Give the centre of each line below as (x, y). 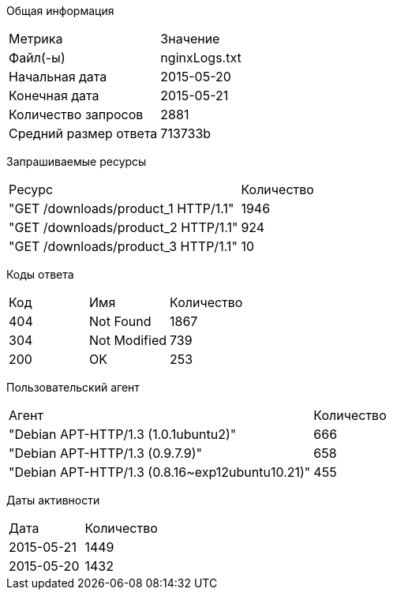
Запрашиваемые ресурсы (77, 161)
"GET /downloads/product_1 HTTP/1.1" (122, 208)
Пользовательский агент (73, 387)
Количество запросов (76, 114)
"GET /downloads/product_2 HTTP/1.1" (124, 227)
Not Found (120, 321)
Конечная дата (54, 96)
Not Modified (128, 340)
